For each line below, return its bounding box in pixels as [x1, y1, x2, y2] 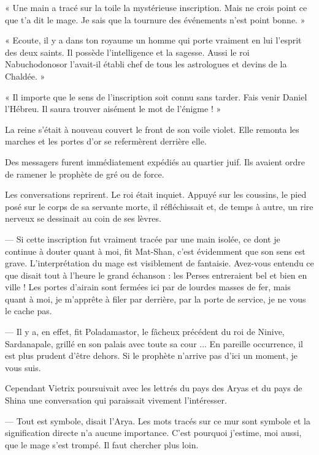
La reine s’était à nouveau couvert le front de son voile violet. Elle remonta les [5, 122, 299, 135]
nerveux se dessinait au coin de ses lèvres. [5, 212, 161, 225]
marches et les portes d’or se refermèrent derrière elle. [5, 135, 207, 148]
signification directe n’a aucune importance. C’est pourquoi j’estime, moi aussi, [5, 426, 302, 439]
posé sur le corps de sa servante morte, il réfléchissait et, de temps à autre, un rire [5, 200, 313, 212]
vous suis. [5, 361, 41, 374]
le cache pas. [5, 304, 52, 317]
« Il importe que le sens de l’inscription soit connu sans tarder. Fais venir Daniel [5, 90, 307, 103]
